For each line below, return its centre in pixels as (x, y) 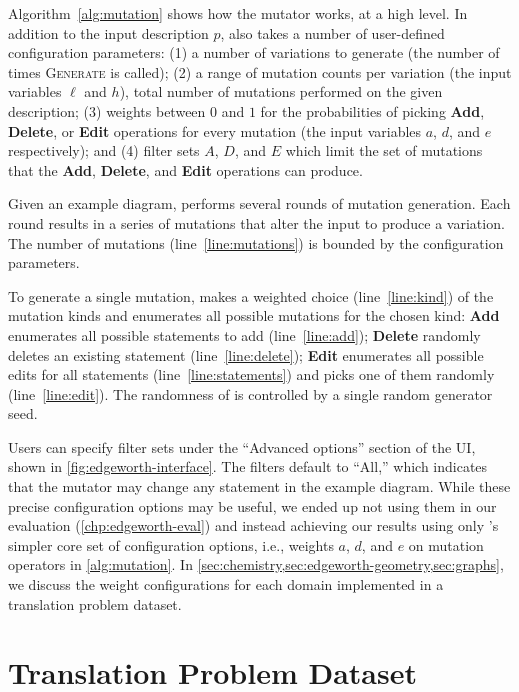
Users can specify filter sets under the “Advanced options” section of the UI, (242, 446)
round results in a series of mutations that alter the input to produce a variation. (256, 222)
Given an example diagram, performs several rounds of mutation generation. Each (259, 203)
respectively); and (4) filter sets (104, 150)
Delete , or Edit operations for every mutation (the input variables (215, 130)
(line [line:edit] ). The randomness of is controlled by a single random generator (250, 393)
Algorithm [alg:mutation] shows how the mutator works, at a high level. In (238, 13)
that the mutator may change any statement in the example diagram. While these (259, 486)
